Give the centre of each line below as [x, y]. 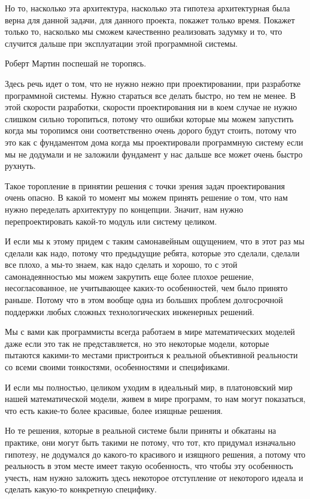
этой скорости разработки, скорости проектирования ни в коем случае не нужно [151, 107]
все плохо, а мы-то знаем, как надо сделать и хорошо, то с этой [121, 264]
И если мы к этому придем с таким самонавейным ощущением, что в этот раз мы [155, 241]
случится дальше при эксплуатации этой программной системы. [121, 43]
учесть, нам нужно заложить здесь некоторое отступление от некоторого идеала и [154, 477]
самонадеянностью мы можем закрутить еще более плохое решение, [129, 276]
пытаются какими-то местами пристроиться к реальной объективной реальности [151, 355]
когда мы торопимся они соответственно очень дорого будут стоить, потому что [151, 130]
